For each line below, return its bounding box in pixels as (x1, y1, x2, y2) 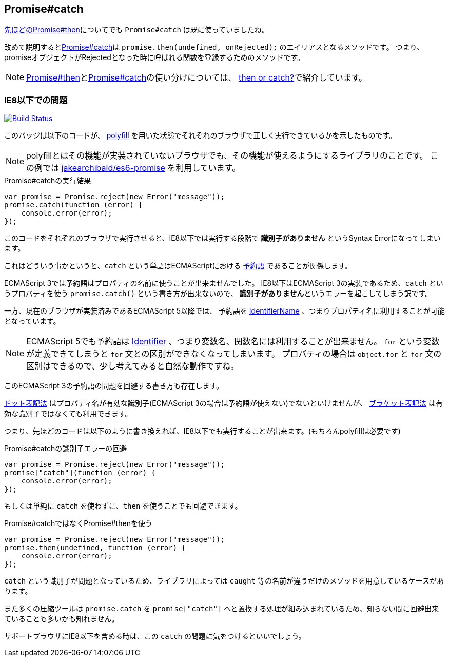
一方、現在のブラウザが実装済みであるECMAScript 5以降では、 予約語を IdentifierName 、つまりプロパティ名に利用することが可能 (4, 306, 445, 316)
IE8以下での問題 (4, 94, 68, 105)
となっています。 (4, 317, 61, 326)
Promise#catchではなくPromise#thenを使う (4, 519, 152, 528)
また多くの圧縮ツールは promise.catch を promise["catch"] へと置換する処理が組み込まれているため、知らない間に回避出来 (4, 604, 439, 613)
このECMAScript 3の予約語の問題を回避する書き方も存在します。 (4, 381, 224, 391)
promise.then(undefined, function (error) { (4, 543, 186, 552)
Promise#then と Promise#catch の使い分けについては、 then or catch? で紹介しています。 (26, 72, 367, 83)
